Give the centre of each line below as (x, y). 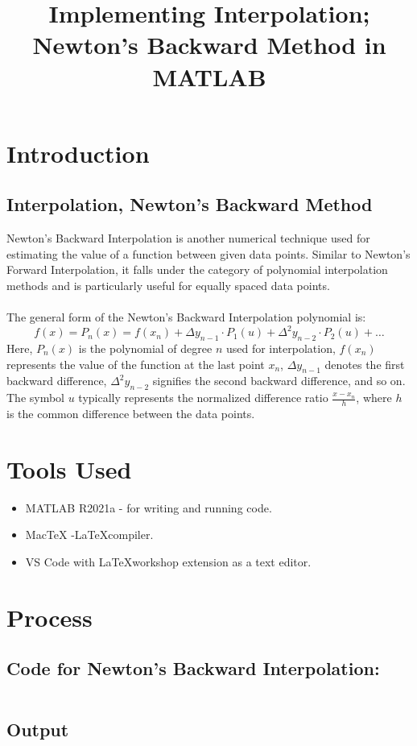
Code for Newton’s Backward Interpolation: (193, 668)
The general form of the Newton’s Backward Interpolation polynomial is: (186, 317)
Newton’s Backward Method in (209, 45)
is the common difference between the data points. (131, 414)
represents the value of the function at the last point (136, 364)
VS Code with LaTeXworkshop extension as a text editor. (168, 561)
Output (38, 729)
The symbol (36, 398)
